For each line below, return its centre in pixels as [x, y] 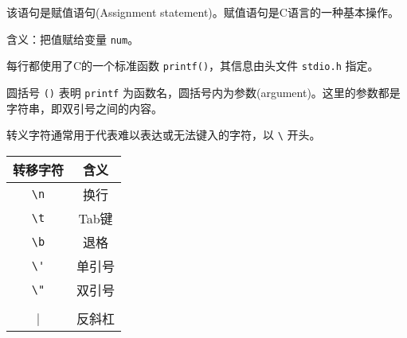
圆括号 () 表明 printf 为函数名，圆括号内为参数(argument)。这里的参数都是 [203, 92]
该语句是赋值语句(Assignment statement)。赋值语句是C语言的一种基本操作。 [203, 12]
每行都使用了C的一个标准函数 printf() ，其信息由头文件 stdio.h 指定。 [193, 66]
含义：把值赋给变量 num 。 [73, 39]
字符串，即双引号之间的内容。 [84, 108]
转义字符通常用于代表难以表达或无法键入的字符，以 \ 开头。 [164, 135]
